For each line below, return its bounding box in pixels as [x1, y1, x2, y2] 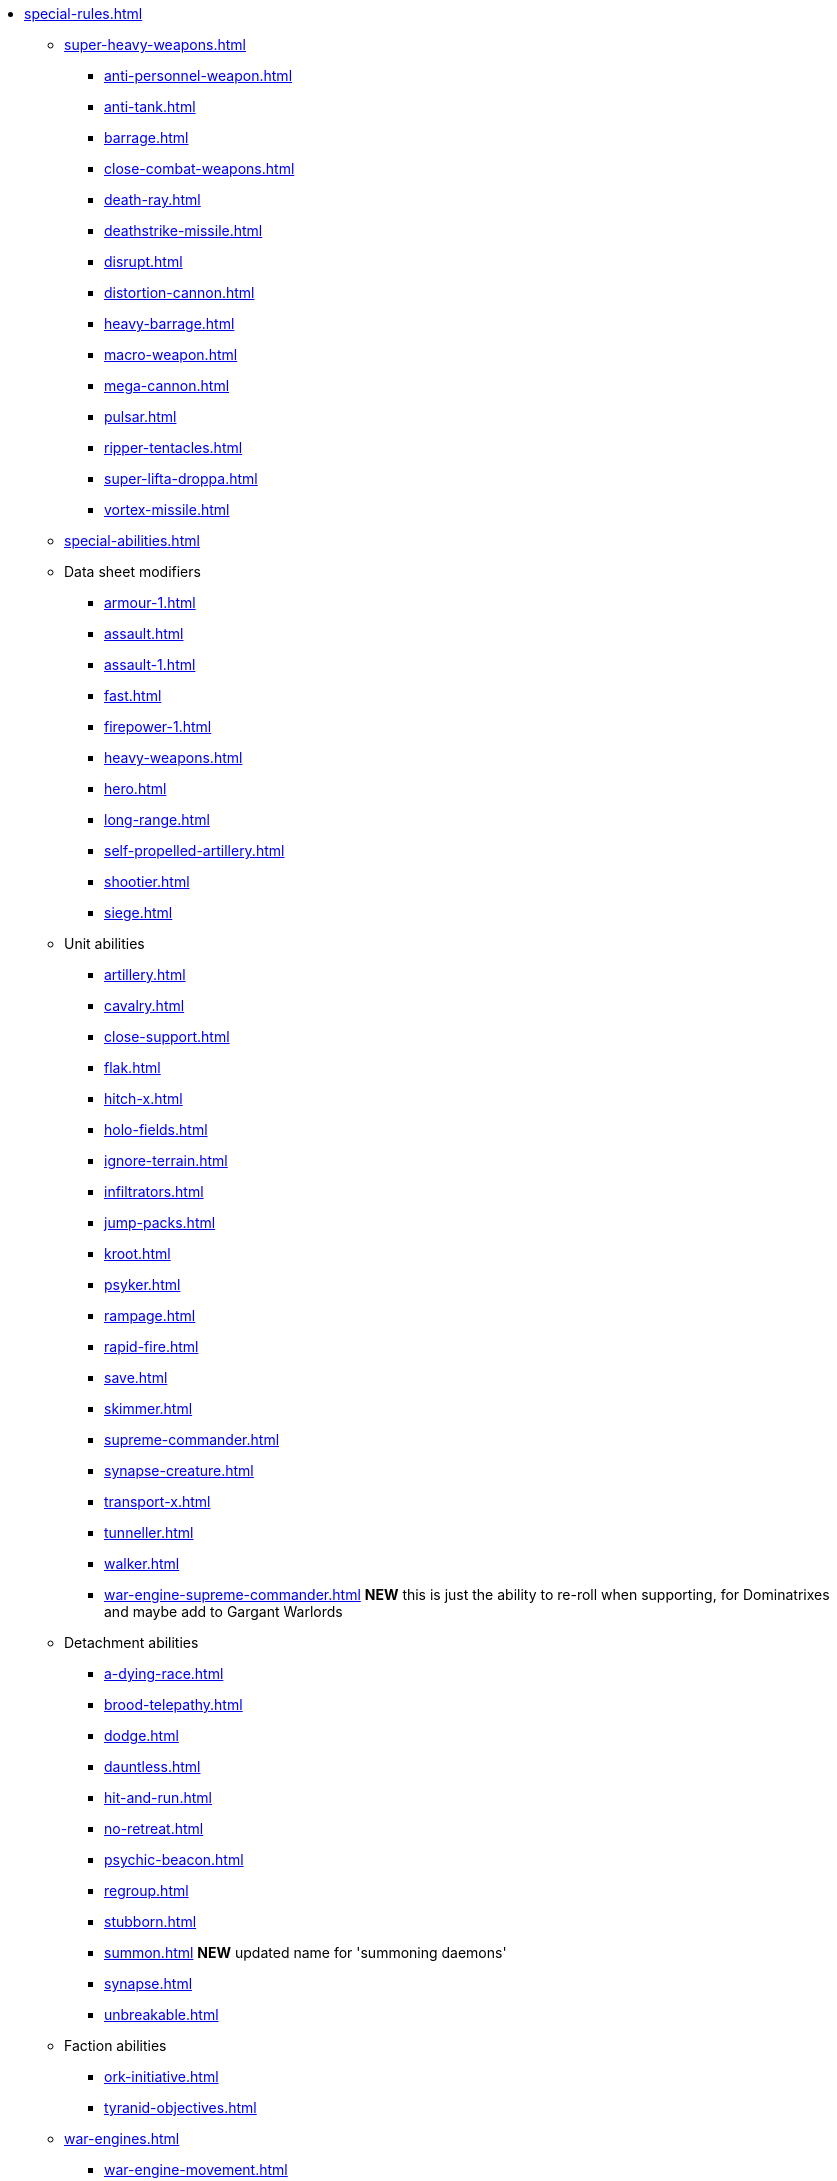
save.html [104, 1369, 168, 1386]
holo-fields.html [104, 1121, 208, 1138]
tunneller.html [104, 1524, 194, 1541]
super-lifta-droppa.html [104, 470, 258, 487]
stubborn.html [104, 1913, 197, 1930]
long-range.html [104, 811, 210, 828]
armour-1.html [104, 594, 196, 611]
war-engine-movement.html [104, 2161, 288, 2178]
